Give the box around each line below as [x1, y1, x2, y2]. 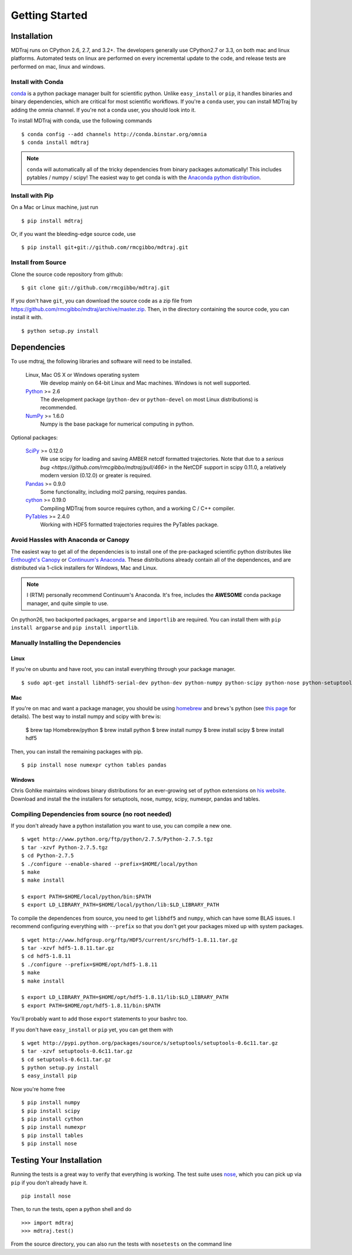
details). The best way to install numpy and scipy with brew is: [11, 713, 161, 720]
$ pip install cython [21, 1116, 83, 1122]
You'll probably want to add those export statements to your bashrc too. [11, 1016, 188, 1023]
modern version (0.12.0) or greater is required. [40, 472, 152, 479]
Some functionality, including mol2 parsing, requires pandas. [40, 488, 187, 495]
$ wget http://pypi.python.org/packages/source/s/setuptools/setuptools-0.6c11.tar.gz [21, 1040, 278, 1046]
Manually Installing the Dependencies [11, 639, 121, 647]
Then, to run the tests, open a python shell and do [11, 1206, 132, 1213]
